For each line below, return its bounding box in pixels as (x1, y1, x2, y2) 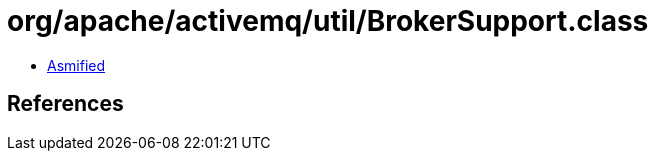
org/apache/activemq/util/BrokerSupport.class (7, 4, 649, 38)
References (7, 91, 124, 117)
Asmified (47, 56, 106, 74)
